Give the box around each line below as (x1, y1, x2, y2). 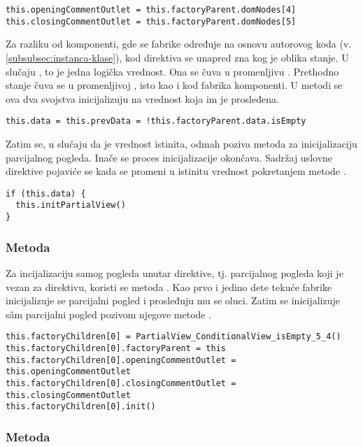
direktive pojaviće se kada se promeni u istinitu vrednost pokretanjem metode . (6, 164, 346, 178)
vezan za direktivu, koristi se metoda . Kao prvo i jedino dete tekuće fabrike (6, 279, 332, 294)
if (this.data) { (6, 188, 86, 199)
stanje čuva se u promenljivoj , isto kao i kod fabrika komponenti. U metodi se (6, 78, 343, 92)
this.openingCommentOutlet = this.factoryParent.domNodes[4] (6, 5, 297, 15)
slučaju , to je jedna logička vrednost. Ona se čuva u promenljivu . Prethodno (6, 64, 339, 78)
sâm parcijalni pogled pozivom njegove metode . (6, 306, 212, 321)
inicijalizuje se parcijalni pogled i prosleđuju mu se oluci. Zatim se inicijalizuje (6, 293, 340, 308)
